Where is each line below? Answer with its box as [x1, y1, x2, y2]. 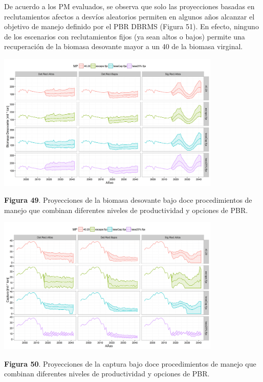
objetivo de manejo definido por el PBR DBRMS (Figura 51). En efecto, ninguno [4, 21, 259, 32]
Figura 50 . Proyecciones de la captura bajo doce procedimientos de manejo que [4, 358, 256, 369]
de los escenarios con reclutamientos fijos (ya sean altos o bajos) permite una [4, 31, 245, 41]
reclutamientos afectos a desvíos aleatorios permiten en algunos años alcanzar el [4, 11, 255, 22]
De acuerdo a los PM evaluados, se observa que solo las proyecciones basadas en [4, 1, 255, 11]
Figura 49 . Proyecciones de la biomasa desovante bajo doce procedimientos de [4, 195, 252, 205]
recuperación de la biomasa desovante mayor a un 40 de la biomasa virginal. [4, 41, 243, 52]
